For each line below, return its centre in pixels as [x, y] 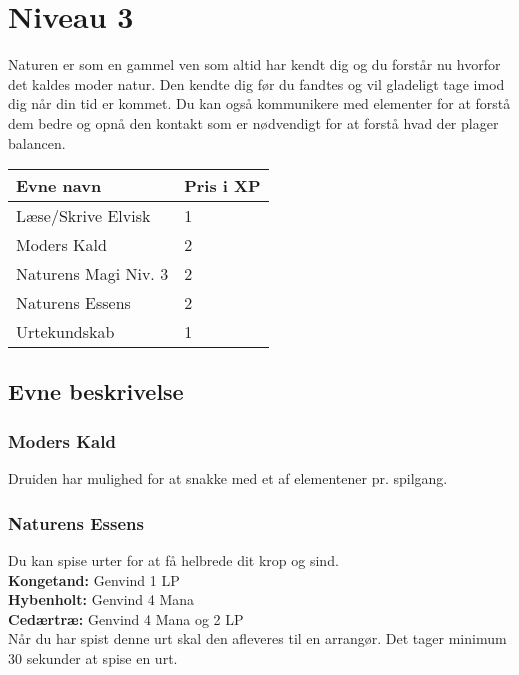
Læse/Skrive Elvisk [83, 216]
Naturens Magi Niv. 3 [92, 274]
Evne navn [59, 186]
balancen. [37, 142]
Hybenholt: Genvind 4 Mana [101, 599]
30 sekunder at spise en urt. [93, 657]
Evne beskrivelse [96, 391]
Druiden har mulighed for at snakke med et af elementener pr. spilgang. [228, 478]
